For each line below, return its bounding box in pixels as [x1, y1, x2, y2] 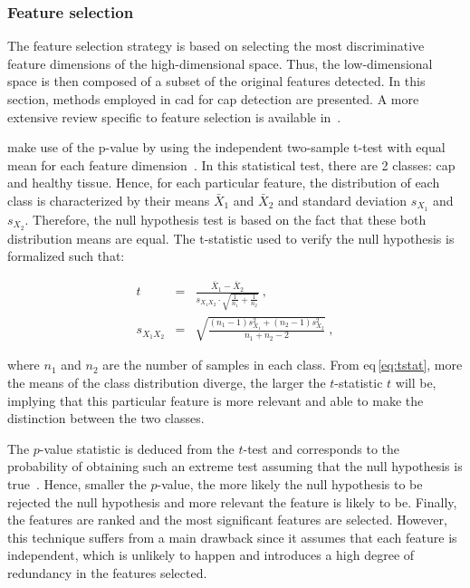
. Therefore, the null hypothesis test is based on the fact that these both [24, 209, 427, 228]
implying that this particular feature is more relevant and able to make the [7, 390, 424, 410]
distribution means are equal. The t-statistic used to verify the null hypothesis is [7, 228, 455, 247]
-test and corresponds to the [243, 439, 400, 458]
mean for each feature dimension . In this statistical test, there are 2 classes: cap [7, 155, 456, 174]
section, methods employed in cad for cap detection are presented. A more [7, 90, 419, 108]
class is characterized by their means [7, 190, 210, 209]
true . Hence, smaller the [7, 475, 147, 494]
